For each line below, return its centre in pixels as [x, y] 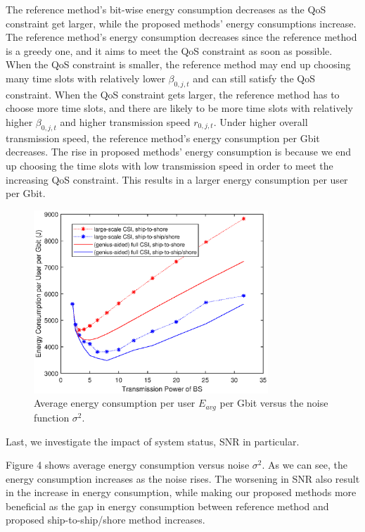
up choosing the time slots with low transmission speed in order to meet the [169, 165]
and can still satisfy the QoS [254, 78]
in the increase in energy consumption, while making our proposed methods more [181, 492]
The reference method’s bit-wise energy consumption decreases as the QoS [166, 9]
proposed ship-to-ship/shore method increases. [105, 520]
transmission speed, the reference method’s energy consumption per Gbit [163, 138]
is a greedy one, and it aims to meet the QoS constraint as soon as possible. [169, 50]
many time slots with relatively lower [85, 78]
